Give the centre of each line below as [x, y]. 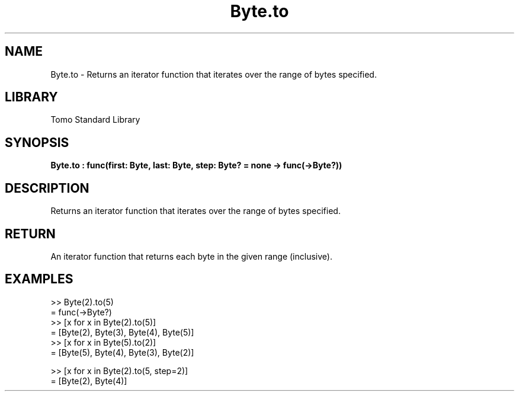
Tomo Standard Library [95, 120]
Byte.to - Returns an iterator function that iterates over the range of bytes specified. [214, 74]
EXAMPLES [39, 279]
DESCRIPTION [47, 188]
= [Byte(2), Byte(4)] [89, 381]
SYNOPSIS [37, 142]
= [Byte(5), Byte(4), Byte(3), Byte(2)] [122, 352]
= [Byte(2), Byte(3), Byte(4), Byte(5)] [122, 332]
